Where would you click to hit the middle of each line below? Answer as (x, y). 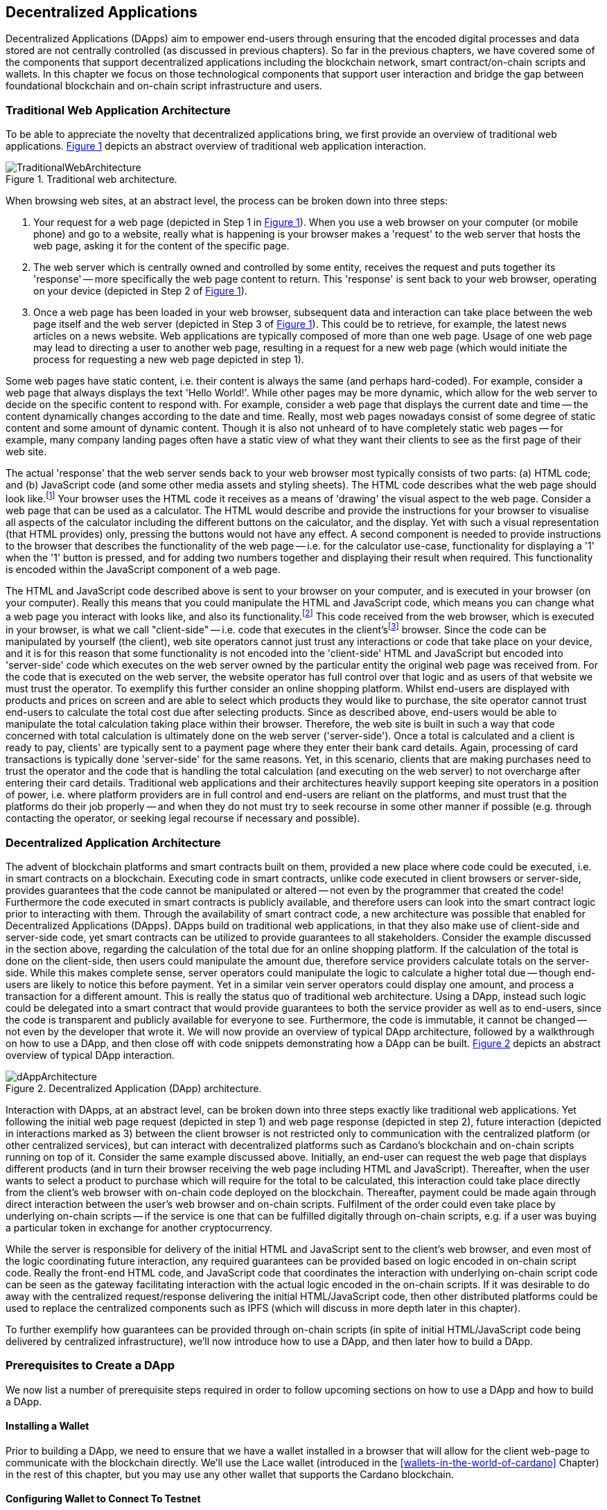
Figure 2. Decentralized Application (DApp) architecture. (134, 1088)
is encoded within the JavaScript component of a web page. (143, 569)
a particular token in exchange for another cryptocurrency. (139, 1227)
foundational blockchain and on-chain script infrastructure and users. (164, 86)
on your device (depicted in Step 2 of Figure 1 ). (140, 291)
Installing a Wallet (47, 1426)
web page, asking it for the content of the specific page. (161, 246)
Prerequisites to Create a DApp (90, 1366)
